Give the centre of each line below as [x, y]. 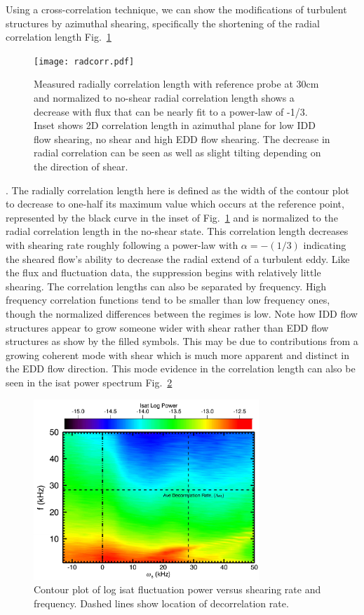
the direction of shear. [81, 166]
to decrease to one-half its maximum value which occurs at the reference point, [175, 204]
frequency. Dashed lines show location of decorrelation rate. [161, 603]
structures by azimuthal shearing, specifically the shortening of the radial [163, 23]
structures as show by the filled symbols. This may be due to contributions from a [182, 341]
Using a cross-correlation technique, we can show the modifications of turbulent [176, 9]
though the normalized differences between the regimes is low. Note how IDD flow [182, 313]
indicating [325, 244]
